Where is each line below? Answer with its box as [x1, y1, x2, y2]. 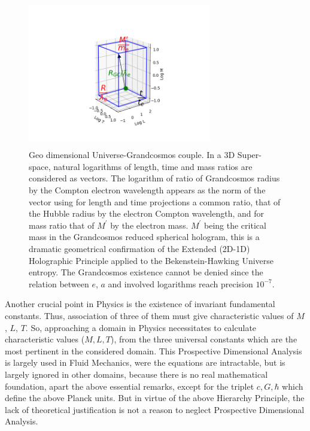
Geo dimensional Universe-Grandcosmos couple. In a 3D [29, 148, 235, 161]
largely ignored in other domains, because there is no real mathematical [5, 368, 268, 380]
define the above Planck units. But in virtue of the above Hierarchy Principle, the [5, 391, 305, 404]
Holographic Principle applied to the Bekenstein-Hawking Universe [29, 254, 274, 266]
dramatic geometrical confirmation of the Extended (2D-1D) [29, 242, 250, 254]
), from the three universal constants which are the [111, 333, 297, 345]
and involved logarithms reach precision [108, 277, 253, 290]
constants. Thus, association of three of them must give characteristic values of [5, 309, 294, 321]
